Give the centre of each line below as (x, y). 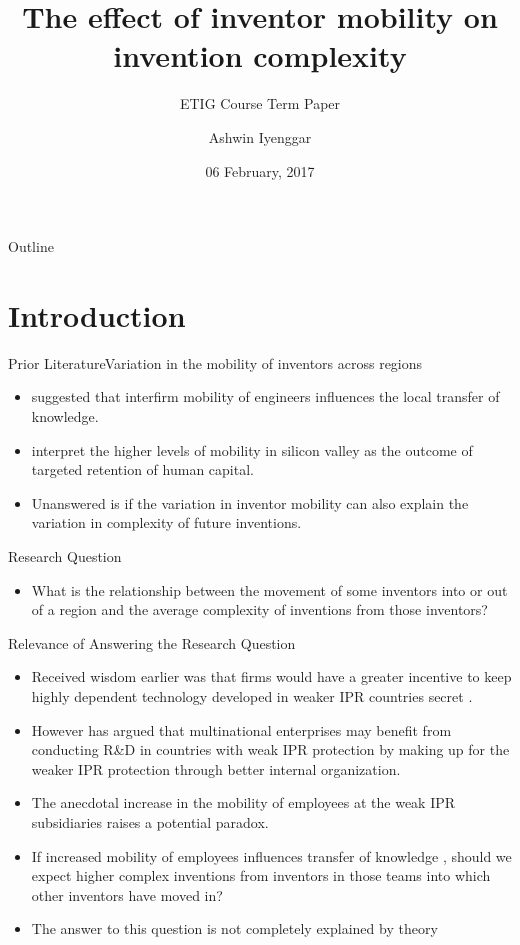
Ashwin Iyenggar (260, 136)
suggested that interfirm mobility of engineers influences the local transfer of (265, 396)
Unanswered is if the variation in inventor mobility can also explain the (250, 502)
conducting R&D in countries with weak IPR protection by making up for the (270, 749)
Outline (31, 246)
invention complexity (260, 55)
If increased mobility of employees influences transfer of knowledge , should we (271, 855)
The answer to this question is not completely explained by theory (234, 928)
